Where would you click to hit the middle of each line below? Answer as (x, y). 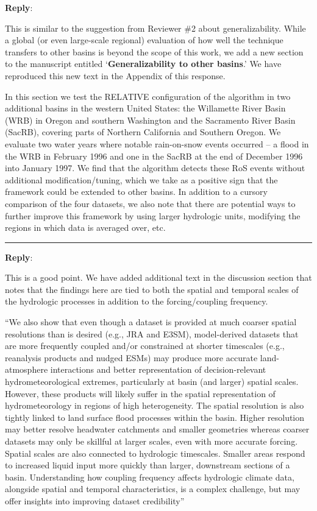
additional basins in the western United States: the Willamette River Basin (145, 108)
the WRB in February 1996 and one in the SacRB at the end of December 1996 (154, 156)
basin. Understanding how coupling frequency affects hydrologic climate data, (150, 477)
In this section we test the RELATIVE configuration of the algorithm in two (148, 96)
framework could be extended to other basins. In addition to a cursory (136, 192)
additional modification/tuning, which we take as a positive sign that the (141, 179)
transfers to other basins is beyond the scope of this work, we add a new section (154, 51)
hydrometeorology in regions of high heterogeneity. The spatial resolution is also (155, 405)
